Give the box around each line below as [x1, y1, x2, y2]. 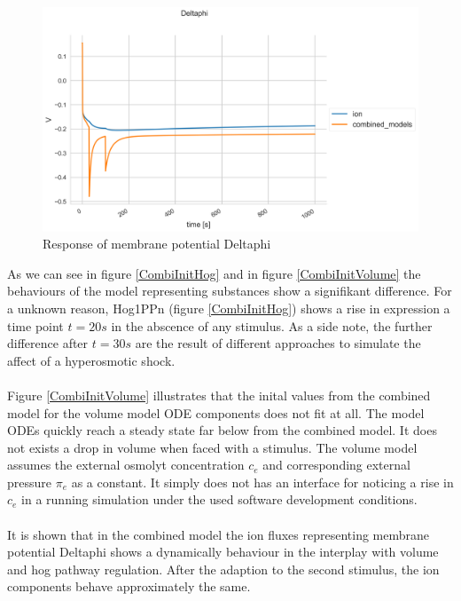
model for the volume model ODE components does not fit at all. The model [7, 403, 425, 422]
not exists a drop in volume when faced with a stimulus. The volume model [7, 438, 418, 456]
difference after [7, 334, 89, 352]
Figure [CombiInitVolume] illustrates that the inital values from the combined [7, 385, 431, 404]
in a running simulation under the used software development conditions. [21, 490, 418, 509]
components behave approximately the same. [7, 577, 251, 596]
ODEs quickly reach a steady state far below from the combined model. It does [7, 421, 437, 439]
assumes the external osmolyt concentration [7, 455, 245, 474]
